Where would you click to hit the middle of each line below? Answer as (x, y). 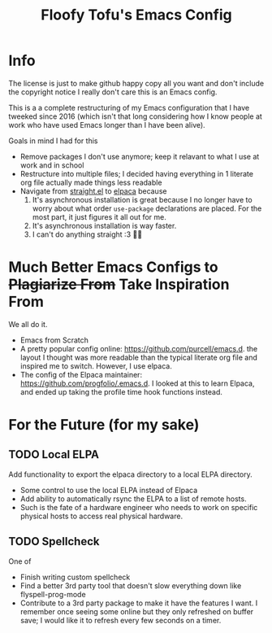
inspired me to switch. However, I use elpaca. (96, 366)
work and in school (52, 165)
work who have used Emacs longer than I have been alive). (107, 124)
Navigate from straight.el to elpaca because (93, 191)
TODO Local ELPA (54, 454)
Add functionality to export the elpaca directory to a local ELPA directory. (131, 474)
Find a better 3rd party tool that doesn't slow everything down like (131, 585)
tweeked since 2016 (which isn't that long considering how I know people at (135, 116)
